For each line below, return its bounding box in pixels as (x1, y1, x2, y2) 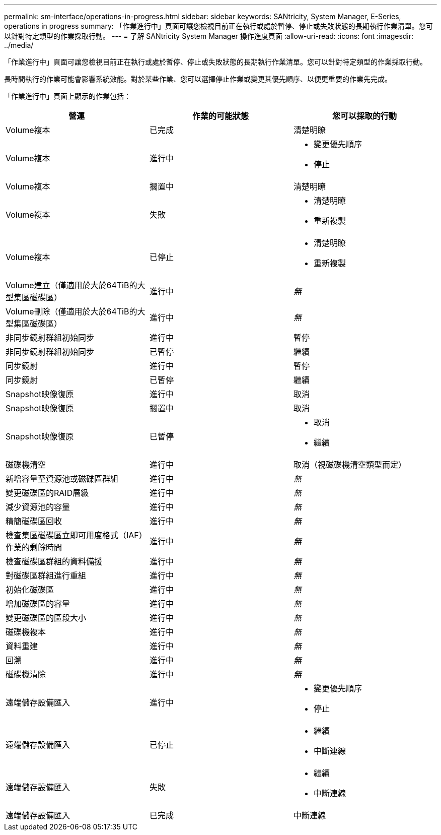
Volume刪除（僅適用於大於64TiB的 (6, 306, 137, 316)
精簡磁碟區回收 (6, 516, 62, 526)
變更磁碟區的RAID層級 (6, 488, 89, 498)
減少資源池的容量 (6, 502, 70, 512)
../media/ (4, 41, 34, 49)
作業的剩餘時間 (6, 542, 62, 552)
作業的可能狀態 (192, 111, 249, 121)
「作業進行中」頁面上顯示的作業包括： (4, 92, 131, 100)
